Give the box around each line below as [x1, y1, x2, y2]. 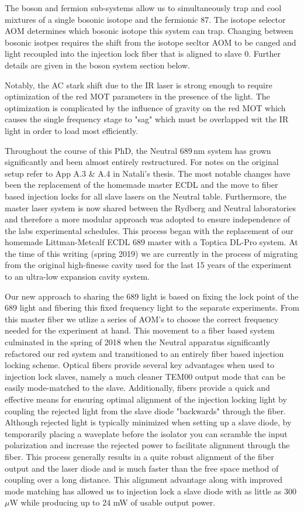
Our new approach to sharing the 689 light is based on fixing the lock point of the [5, 290, 299, 302]
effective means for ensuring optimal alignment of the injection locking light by [5, 393, 287, 405]
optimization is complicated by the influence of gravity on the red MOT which [5, 101, 286, 114]
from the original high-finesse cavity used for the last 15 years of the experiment [5, 259, 292, 271]
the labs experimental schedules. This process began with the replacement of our [5, 224, 293, 236]
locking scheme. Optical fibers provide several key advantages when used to [5, 359, 274, 371]
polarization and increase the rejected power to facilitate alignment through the [5, 439, 290, 451]
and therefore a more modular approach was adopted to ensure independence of [5, 213, 291, 225]
